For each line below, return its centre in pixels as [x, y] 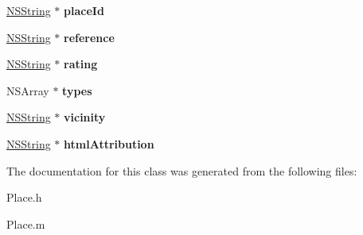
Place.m [26, 223]
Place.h [24, 197]
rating [81, 64]
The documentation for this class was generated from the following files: [182, 170]
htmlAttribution [109, 143]
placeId [84, 10]
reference [89, 37]
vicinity [85, 117]
